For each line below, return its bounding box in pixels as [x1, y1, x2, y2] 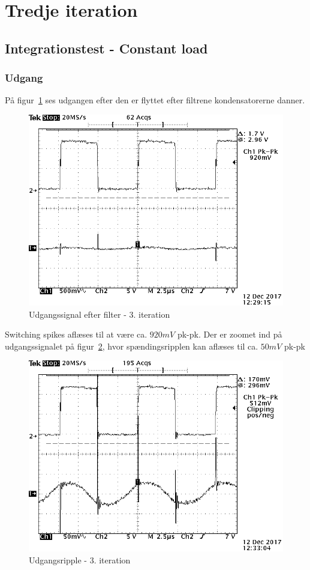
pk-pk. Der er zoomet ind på [177, 328, 282, 341]
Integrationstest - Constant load [5, 38, 208, 57]
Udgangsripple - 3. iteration [29, 553, 131, 566]
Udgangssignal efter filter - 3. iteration [29, 308, 170, 320]
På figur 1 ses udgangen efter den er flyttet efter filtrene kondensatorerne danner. [5, 94, 305, 106]
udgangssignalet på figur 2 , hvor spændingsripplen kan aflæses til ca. [5, 339, 258, 352]
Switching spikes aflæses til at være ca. [5, 328, 148, 341]
